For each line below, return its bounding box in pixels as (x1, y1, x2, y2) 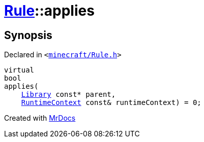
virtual (4, 66, 35, 75)
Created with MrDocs (4, 114, 76, 123)
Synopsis (4, 28, 52, 42)
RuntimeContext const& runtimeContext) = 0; (21, 98, 201, 107)
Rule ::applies (4, 2, 95, 19)
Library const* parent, (21, 90, 116, 99)
